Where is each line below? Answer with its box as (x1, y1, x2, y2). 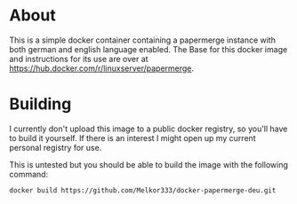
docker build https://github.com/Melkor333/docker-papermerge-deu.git (9, 185, 277, 195)
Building (9, 94, 72, 114)
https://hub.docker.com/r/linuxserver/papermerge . (9, 63, 194, 74)
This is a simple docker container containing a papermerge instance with (9, 35, 276, 45)
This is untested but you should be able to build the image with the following (9, 159, 289, 169)
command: (9, 169, 49, 179)
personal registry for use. (9, 142, 102, 153)
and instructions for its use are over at (9, 53, 148, 64)
